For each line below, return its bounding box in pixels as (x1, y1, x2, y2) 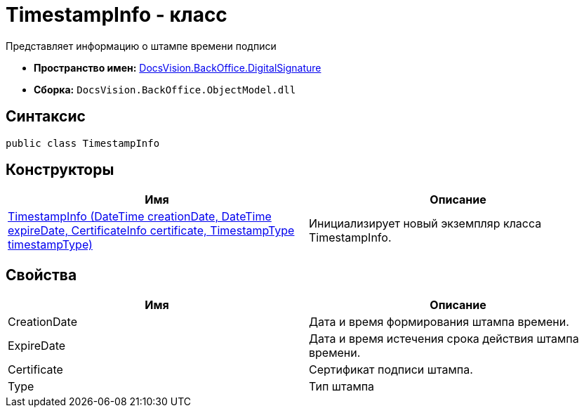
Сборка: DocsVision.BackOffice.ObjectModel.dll (34, 83, 296, 96)
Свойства (6, 265, 77, 284)
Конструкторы (6, 161, 114, 179)
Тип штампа (309, 379, 375, 394)
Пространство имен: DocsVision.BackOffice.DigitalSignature (34, 61, 321, 74)
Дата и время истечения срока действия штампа (309, 332, 579, 346)
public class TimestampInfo (6, 137, 160, 149)
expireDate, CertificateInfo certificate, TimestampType (8, 223, 295, 238)
